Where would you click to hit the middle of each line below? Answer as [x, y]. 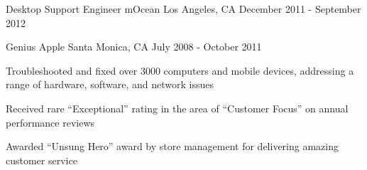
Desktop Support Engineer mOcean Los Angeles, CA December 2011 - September [183, 9]
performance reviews [50, 122]
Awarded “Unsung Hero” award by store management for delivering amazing [172, 146]
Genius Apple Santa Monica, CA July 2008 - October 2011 [134, 47]
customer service [42, 160]
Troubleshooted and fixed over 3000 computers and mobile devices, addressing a [180, 70]
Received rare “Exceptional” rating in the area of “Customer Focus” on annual [177, 108]
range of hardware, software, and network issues [110, 84]
